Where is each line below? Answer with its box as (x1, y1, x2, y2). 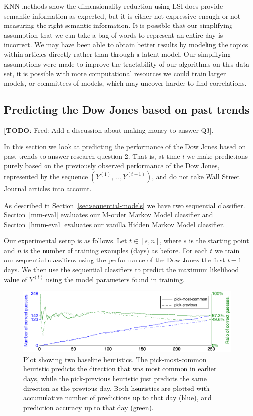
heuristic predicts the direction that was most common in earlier (23, 364, 217, 374)
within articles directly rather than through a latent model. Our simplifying (4, 49, 231, 59)
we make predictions (186, 151, 248, 161)
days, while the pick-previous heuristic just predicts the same (23, 373, 207, 383)
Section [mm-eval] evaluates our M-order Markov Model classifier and (4, 209, 213, 220)
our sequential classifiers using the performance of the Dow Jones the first (4, 255, 225, 265)
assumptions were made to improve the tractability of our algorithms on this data (4, 58, 250, 69)
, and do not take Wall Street (152, 171, 240, 181)
